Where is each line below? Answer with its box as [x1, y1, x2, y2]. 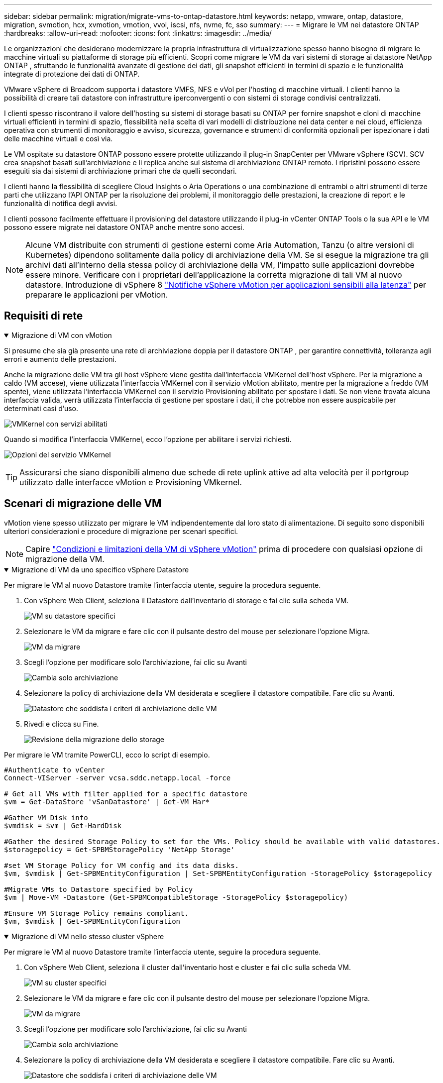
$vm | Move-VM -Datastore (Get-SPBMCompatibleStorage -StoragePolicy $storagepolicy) [4, 893, 348, 901]
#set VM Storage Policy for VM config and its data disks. [4, 861, 239, 869]
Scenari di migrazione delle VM [4, 497, 162, 510]
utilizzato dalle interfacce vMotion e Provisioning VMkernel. [19, 477, 242, 487]
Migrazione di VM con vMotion [11, 330, 112, 339]
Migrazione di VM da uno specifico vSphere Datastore [11, 565, 189, 574]
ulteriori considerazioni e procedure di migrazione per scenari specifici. [4, 527, 238, 536]
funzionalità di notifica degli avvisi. [4, 199, 117, 208]
